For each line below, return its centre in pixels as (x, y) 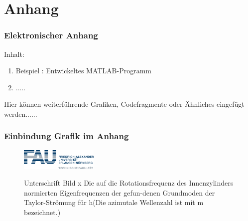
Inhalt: (14, 54)
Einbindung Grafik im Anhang (66, 136)
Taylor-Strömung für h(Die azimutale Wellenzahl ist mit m (114, 202)
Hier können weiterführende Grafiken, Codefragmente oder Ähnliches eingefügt (124, 104)
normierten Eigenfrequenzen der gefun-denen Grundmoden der (120, 192)
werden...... (21, 113)
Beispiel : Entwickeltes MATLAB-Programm (84, 71)
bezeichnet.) (42, 212)
